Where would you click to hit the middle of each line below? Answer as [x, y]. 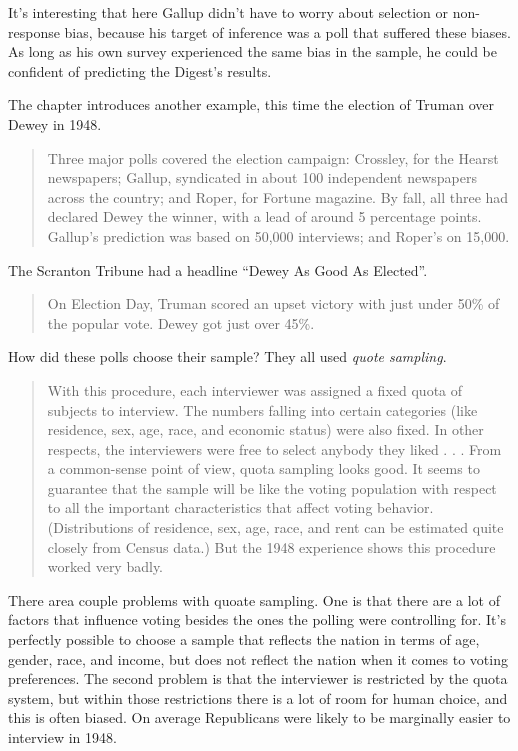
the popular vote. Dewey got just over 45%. [181, 322]
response [34, 31]
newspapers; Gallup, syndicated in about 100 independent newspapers [262, 177]
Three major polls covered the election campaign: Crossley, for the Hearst [273, 157]
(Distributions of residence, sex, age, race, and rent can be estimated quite [275, 527]
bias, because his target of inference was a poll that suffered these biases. [287, 31]
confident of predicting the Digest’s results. [140, 70]
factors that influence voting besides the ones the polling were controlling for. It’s [257, 619]
